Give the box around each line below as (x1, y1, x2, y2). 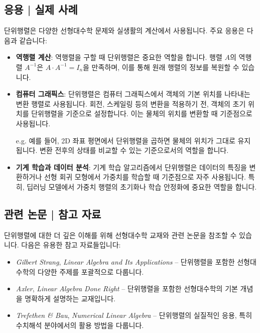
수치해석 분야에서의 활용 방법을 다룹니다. (16, 319, 144, 330)
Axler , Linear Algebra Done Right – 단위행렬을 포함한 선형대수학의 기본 (16, 283, 238, 294)
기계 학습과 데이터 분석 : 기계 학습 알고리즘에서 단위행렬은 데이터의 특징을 (16, 161, 247, 172)
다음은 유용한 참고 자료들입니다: (21, 239, 121, 250)
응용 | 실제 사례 (4, 2, 78, 17)
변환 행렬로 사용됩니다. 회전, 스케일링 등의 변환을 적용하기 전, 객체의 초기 (16, 98, 246, 109)
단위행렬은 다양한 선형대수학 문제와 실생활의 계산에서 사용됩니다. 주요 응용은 (4, 25, 245, 36)
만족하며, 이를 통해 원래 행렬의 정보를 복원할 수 (91, 61, 239, 72)
